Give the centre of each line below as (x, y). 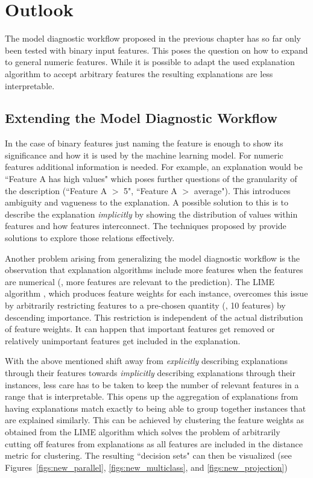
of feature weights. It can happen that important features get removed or (140, 329)
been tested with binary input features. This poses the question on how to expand (156, 50)
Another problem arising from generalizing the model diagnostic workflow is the (152, 258)
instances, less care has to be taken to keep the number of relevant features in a (152, 384)
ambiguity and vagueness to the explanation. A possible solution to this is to (147, 202)
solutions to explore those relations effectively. (90, 238)
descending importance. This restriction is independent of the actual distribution (154, 317)
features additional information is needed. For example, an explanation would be (154, 167)
